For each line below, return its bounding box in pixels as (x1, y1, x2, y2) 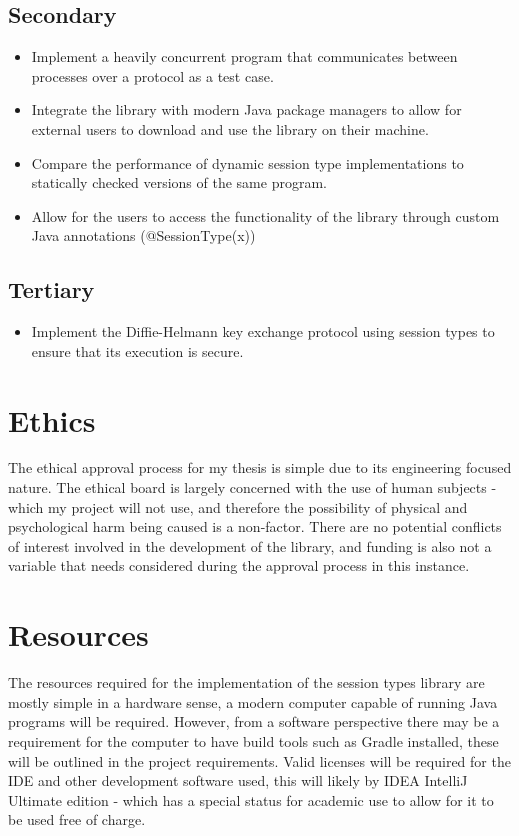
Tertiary (8, 274, 95, 305)
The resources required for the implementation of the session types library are (8, 672, 485, 693)
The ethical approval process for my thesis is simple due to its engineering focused (8, 457, 512, 478)
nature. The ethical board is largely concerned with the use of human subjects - (8, 477, 497, 498)
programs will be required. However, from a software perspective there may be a (8, 711, 500, 732)
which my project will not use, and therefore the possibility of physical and (8, 496, 468, 517)
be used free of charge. (8, 809, 146, 830)
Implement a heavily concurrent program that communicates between (31, 46, 458, 67)
